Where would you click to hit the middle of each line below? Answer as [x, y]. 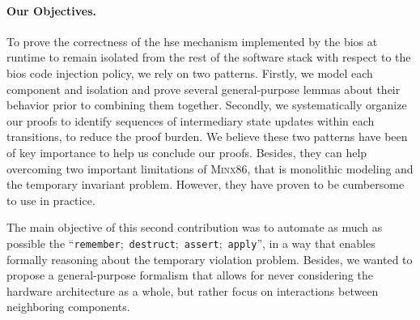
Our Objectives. [51, 10]
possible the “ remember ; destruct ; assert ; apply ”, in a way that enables [191, 243]
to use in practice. [51, 200]
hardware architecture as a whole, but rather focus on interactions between [193, 290]
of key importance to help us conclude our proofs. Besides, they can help [187, 152]
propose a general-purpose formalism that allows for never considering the [190, 275]
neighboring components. [68, 307]
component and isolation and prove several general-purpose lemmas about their [204, 89]
